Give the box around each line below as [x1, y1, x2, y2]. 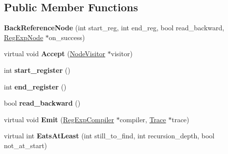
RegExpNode [4, 32, 44, 42]
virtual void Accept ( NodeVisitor [4, 48, 106, 59]
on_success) [48, 32, 85, 42]
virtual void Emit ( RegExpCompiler [4, 114, 114, 124]
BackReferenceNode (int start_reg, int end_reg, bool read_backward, [4, 22, 225, 33]
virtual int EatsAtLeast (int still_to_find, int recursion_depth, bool [4, 131, 215, 141]
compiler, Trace [119, 114, 166, 124]
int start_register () [4, 65, 70, 75]
